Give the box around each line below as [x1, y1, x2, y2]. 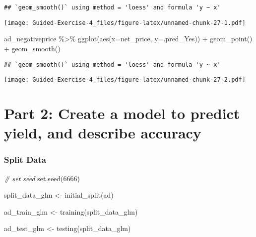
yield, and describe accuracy [4, 122, 201, 143]
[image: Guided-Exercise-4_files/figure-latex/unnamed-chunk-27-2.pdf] [4, 76, 246, 84]
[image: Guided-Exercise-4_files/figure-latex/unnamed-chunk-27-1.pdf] [4, 19, 246, 26]
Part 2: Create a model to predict [4, 103, 240, 123]
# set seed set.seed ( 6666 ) [4, 173, 80, 183]
